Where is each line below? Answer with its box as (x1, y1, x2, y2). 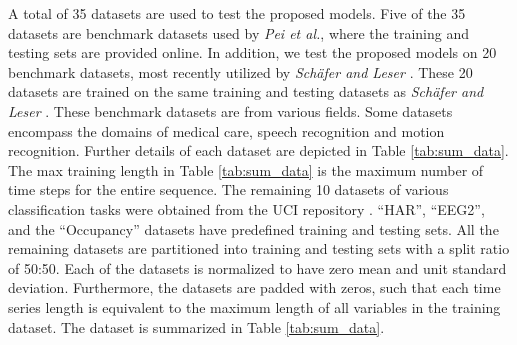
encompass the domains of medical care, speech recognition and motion (8, 120, 445, 141)
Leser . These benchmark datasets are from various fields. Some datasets (8, 100, 453, 121)
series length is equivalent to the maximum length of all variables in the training (8, 296, 501, 317)
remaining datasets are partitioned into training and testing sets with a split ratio (8, 238, 510, 259)
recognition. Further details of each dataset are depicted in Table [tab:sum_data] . (8, 140, 509, 161)
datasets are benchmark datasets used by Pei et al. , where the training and (8, 22, 469, 43)
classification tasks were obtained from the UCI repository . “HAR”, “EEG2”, (8, 198, 485, 219)
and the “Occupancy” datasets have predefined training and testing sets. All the (8, 218, 499, 239)
